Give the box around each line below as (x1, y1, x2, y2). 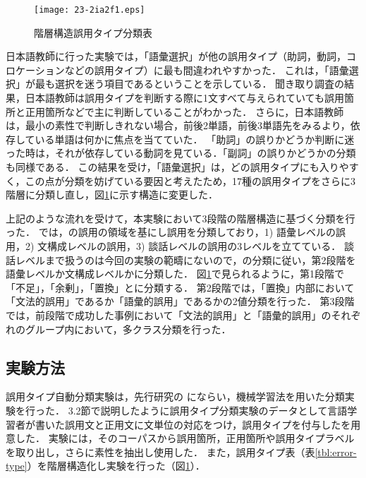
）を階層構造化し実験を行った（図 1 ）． (27, 458, 205, 473)
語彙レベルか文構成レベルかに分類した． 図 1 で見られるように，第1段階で (6, 266, 344, 281)
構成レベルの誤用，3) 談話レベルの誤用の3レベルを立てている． (47, 238, 341, 253)
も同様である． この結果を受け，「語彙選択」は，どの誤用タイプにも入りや (6, 160, 349, 174)
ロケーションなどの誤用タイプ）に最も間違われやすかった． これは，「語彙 (6, 62, 349, 77)
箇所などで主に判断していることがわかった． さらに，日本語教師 (44, 104, 344, 119)
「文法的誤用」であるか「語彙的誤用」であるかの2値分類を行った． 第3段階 (6, 294, 355, 309)
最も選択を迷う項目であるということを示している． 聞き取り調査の (35, 76, 345, 91)
